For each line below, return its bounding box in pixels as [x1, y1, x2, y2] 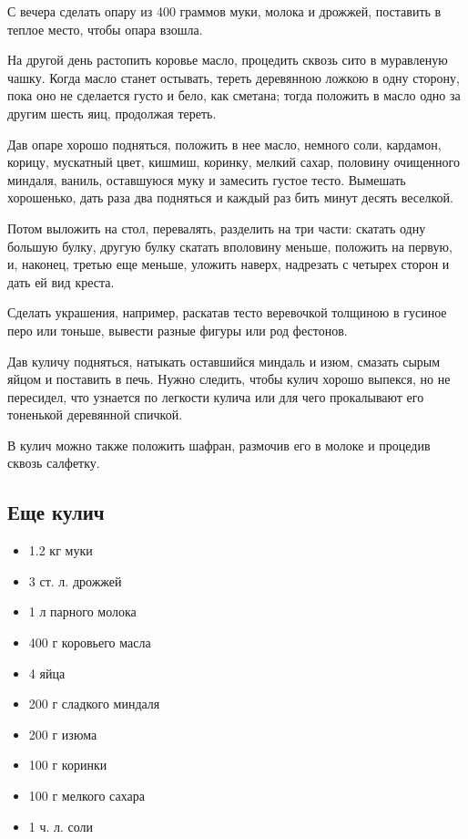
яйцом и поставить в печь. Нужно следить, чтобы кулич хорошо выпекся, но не [7, 369, 451, 388]
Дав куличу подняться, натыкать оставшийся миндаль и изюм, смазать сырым [7, 351, 441, 370]
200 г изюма [28, 724, 97, 743]
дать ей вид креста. [7, 272, 115, 291]
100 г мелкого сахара [28, 786, 145, 805]
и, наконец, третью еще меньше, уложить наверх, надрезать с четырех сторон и [7, 254, 450, 274]
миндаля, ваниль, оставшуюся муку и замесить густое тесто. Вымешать [7, 170, 406, 189]
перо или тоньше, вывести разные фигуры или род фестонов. [7, 320, 348, 339]
